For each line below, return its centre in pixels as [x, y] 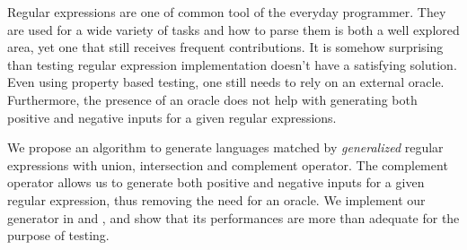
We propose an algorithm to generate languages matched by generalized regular [225, 147]
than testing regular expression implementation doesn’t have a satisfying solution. [232, 64]
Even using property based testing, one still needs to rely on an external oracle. [226, 82]
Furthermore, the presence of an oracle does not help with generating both [212, 99]
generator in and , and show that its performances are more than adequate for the [233, 217]
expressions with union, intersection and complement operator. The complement [228, 164]
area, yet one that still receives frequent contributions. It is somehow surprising [225, 47]
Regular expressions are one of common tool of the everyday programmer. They [227, 12]
